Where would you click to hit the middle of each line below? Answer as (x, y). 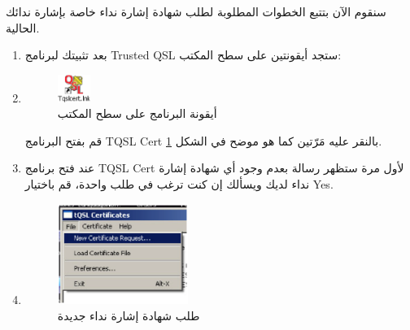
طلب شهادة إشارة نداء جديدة (129, 315)
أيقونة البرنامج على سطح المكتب (137, 113)
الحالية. (23, 27)
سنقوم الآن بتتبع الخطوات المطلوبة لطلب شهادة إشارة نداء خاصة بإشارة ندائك (196, 11)
